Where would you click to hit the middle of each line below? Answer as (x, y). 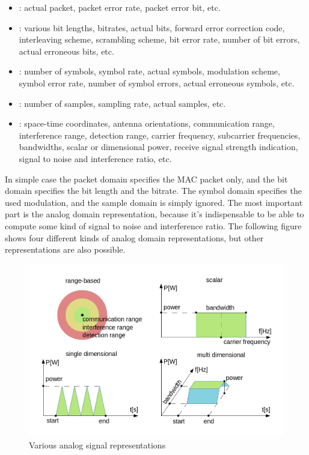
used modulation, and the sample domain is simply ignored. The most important (154, 202)
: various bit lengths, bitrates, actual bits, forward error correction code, (152, 27)
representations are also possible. (65, 249)
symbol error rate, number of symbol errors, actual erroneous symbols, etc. (157, 83)
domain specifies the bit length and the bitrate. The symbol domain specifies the (153, 191)
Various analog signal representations (97, 444)
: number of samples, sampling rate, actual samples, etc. (122, 103)
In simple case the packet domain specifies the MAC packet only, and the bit (146, 179)
